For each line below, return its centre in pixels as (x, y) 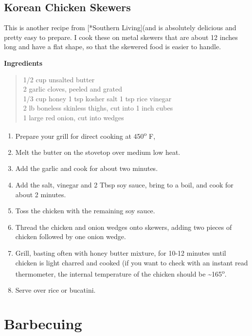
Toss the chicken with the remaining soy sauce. (85, 211)
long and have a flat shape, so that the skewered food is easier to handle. (113, 47)
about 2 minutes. (41, 194)
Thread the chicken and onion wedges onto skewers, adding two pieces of (124, 227)
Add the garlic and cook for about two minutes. (87, 168)
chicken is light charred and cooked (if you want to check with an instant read (132, 262)
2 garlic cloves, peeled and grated (72, 89)
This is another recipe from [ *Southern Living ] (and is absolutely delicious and (120, 28)
